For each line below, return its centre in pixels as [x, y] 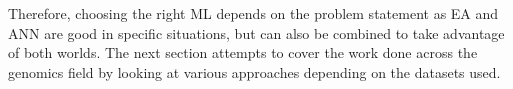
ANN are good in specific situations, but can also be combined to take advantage [256, 32]
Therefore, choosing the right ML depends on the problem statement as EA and [253, 13]
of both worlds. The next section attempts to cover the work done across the [243, 52]
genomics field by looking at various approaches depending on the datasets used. [254, 71]
